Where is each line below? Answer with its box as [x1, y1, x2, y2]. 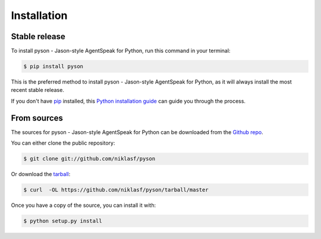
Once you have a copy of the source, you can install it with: [11, 202, 156, 209]
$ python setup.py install [23, 218, 102, 225]
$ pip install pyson [23, 63, 83, 70]
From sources [11, 113, 64, 123]
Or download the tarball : [11, 171, 71, 178]
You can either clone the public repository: [11, 139, 115, 146]
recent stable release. [11, 87, 65, 94]
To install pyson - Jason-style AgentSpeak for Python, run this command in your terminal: [11, 47, 231, 55]
